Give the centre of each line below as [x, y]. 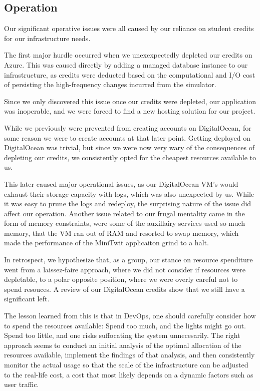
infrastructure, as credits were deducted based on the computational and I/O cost [130, 74]
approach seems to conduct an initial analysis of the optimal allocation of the [123, 345]
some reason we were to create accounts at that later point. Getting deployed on [127, 137]
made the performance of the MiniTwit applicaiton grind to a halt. [106, 243]
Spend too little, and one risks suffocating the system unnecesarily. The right [122, 335]
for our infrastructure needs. [47, 38]
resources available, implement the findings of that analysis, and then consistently [129, 355]
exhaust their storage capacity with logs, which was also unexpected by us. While [129, 193]
